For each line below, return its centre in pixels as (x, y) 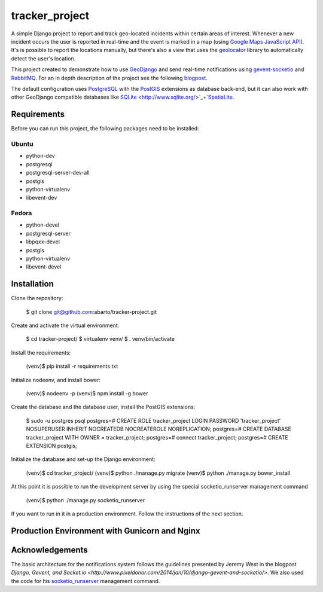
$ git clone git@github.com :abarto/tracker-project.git (91, 312)
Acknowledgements (49, 550)
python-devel (42, 225)
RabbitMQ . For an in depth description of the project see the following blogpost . (109, 78)
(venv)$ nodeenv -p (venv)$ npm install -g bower (87, 393)
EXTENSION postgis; (51, 445)
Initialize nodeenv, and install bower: (56, 380)
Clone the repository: (37, 298)
